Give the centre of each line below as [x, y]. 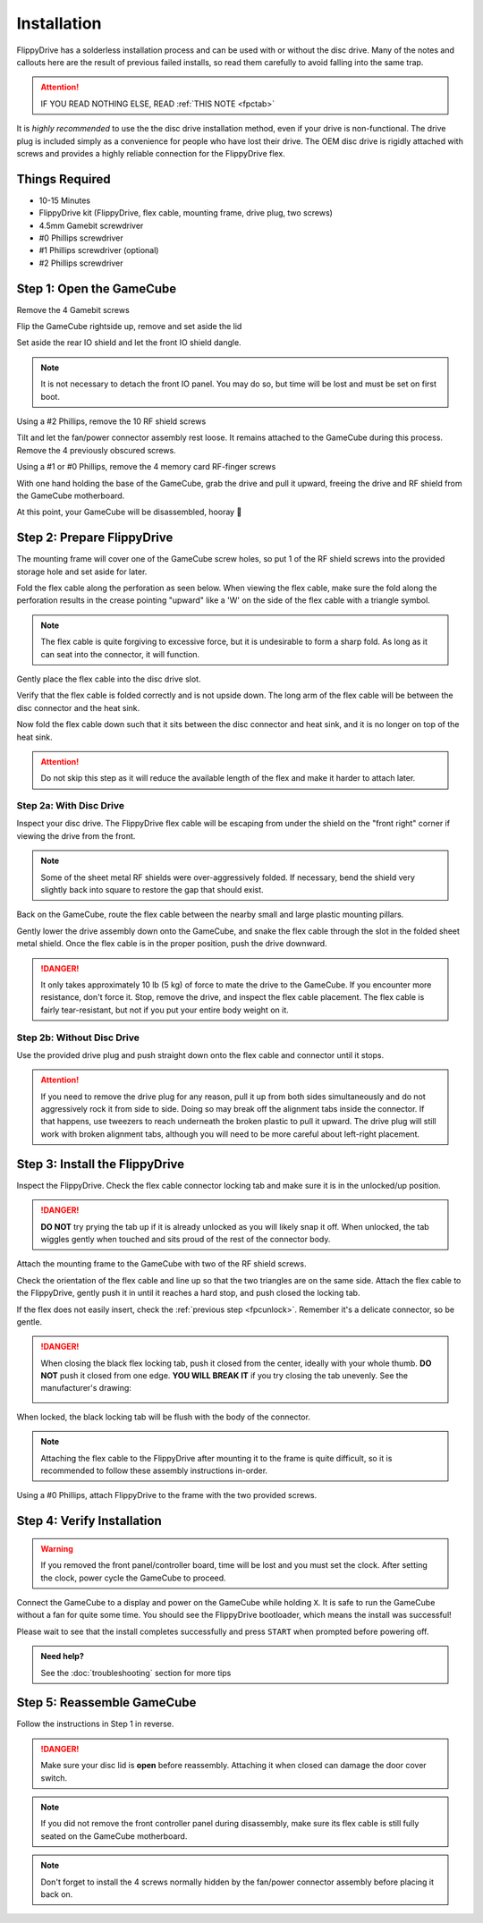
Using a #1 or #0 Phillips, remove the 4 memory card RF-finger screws [146, 467]
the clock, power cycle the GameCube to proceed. [134, 1578]
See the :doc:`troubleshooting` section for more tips [136, 1673]
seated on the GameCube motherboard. [114, 1836]
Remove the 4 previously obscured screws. [96, 450]
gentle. [30, 1322]
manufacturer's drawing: [86, 1388]
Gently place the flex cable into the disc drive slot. [109, 679]
